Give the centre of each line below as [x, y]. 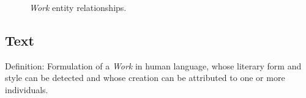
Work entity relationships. [78, 7]
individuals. [27, 89]
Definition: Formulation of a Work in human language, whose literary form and [153, 65]
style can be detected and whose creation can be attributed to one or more [145, 78]
